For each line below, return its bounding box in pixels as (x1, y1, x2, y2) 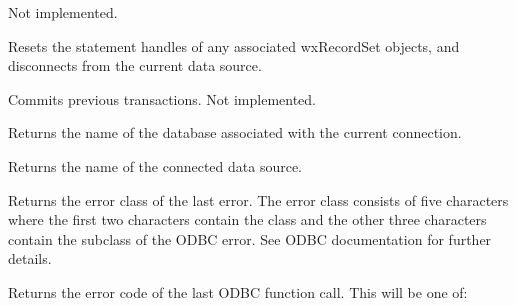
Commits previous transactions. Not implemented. (8, 88, 316, 109)
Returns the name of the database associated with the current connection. (8, 122, 462, 143)
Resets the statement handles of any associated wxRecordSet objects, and (8, 35, 460, 56)
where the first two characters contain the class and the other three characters (8, 209, 487, 230)
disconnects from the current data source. (8, 55, 262, 76)
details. (8, 248, 52, 269)
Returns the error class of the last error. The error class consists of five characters (8, 189, 509, 210)
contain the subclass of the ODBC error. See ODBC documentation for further (8, 228, 492, 249)
